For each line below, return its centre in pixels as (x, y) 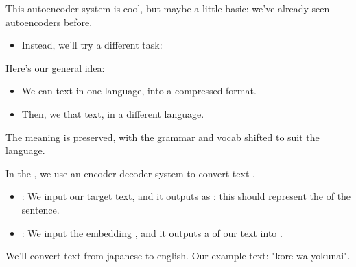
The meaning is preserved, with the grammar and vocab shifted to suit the (163, 137)
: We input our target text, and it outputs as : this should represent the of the (186, 196)
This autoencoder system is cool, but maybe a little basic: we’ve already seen (168, 8)
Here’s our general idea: (55, 67)
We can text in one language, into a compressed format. (139, 91)
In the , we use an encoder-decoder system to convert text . (130, 173)
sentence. (40, 209)
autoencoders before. (49, 22)
